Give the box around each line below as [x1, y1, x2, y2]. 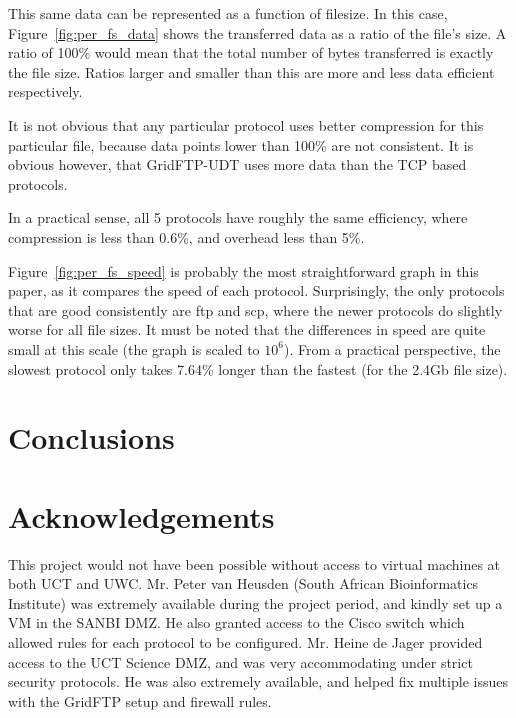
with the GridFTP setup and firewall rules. [8, 690, 272, 711]
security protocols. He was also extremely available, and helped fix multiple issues [8, 671, 508, 692]
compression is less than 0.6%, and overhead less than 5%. [8, 226, 365, 247]
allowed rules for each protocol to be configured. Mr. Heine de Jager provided [8, 631, 483, 652]
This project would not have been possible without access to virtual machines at [8, 553, 501, 574]
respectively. [8, 81, 83, 102]
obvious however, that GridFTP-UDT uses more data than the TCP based [8, 154, 467, 175]
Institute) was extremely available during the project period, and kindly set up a [8, 592, 503, 613]
